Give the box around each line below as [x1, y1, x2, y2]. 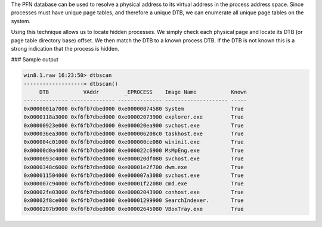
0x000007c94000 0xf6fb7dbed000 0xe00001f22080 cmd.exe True [23, 181, 244, 187]
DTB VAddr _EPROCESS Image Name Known [39, 89, 247, 95]
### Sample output [11, 56, 59, 63]
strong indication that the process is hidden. [11, 45, 119, 52]
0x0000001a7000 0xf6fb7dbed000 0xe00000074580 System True [23, 105, 244, 112]
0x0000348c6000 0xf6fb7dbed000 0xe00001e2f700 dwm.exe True [23, 164, 244, 170]
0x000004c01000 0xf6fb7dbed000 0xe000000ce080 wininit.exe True [23, 139, 244, 145]
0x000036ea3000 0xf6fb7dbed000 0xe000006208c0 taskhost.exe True [23, 130, 244, 137]
